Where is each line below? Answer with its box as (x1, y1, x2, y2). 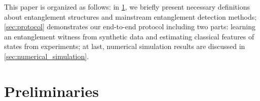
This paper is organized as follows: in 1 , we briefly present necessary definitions (4, 2, 250, 12)
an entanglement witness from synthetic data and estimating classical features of (4, 31, 254, 41)
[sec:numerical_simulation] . (4, 50, 89, 61)
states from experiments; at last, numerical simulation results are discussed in (4, 41, 245, 52)
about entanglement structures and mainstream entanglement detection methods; (4, 11, 257, 22)
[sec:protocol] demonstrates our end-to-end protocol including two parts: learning (4, 21, 256, 32)
